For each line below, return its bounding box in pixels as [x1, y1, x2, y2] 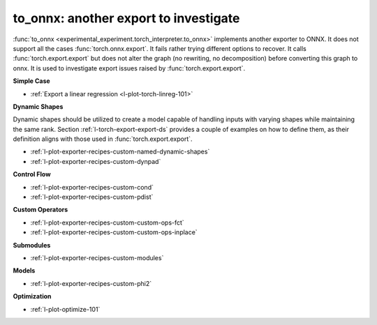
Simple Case [13, 77, 50, 85]
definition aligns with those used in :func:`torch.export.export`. [13, 135, 193, 143]
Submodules [13, 241, 51, 249]
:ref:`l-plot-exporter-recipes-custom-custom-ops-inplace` [30, 228, 198, 236]
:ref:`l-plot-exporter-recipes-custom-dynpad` [30, 157, 161, 165]
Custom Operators [13, 206, 68, 214]
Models [13, 266, 36, 275]
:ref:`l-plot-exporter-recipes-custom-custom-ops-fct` [30, 218, 184, 227]
